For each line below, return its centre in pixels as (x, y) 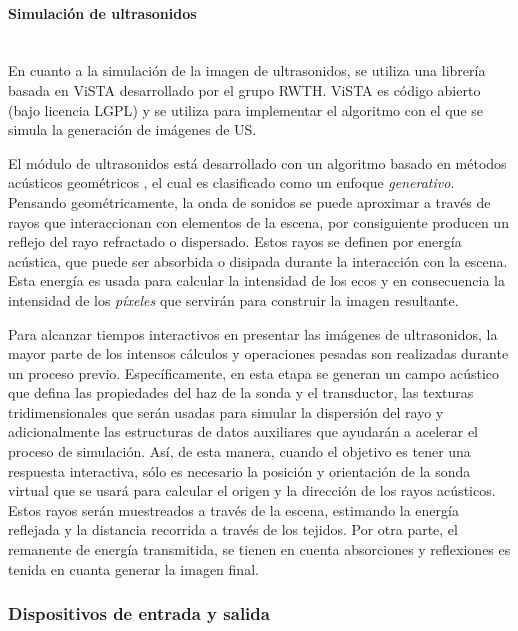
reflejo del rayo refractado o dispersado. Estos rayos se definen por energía (235, 241)
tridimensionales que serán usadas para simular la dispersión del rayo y (226, 411)
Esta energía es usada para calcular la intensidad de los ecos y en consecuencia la (257, 280)
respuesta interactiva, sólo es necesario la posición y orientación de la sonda (239, 470)
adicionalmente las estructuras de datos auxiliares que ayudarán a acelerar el (243, 431)
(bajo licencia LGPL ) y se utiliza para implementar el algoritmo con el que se (245, 109)
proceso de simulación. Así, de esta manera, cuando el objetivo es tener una (239, 451)
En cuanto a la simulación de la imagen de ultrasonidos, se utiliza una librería (247, 70)
